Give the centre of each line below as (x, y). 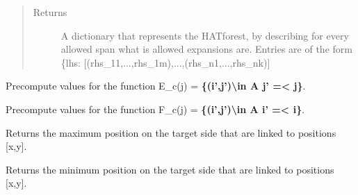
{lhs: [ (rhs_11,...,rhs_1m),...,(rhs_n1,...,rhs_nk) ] (165, 62)
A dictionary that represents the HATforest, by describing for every (205, 35)
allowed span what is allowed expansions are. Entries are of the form (206, 49)
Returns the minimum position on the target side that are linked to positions (170, 169)
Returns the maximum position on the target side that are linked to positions (171, 132)
